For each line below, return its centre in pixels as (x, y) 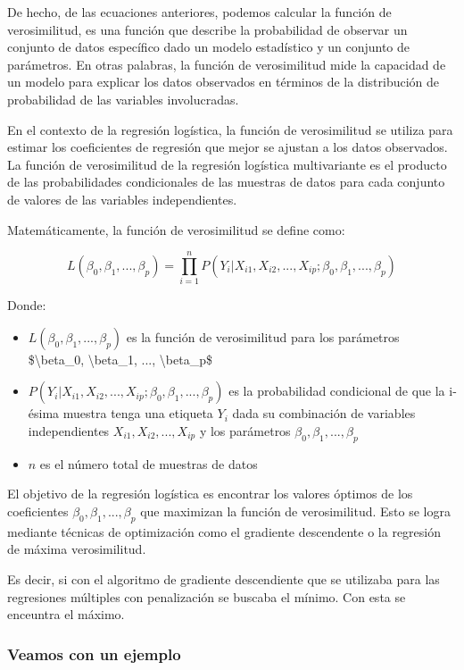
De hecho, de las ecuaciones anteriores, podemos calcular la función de (199, 12)
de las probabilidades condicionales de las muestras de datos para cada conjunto (226, 182)
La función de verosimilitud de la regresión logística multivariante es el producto (227, 164)
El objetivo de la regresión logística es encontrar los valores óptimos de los (210, 494)
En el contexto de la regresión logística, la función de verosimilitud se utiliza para (230, 129)
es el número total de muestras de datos (149, 463)
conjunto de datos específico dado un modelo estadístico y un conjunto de (209, 47)
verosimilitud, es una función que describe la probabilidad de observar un (207, 29)
